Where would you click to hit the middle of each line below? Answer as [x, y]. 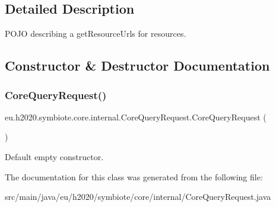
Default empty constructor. [54, 156]
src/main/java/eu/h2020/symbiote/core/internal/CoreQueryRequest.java [138, 197]
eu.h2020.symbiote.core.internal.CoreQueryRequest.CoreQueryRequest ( [136, 117]
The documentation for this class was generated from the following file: [134, 176]
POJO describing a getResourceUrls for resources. [96, 34]
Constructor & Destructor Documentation [137, 66]
